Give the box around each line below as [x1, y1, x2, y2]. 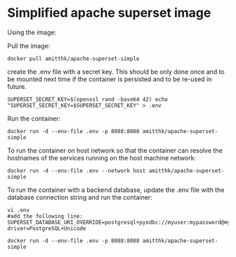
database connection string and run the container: [7, 193, 152, 201]
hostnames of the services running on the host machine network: [7, 153, 197, 162]
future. [7, 82, 27, 90]
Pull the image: [7, 41, 51, 50]
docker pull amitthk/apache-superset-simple [7, 55, 140, 62]
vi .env [7, 207, 30, 214]
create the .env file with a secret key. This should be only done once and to [7, 67, 225, 76]
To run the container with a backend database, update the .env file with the [7, 186, 225, 194]
